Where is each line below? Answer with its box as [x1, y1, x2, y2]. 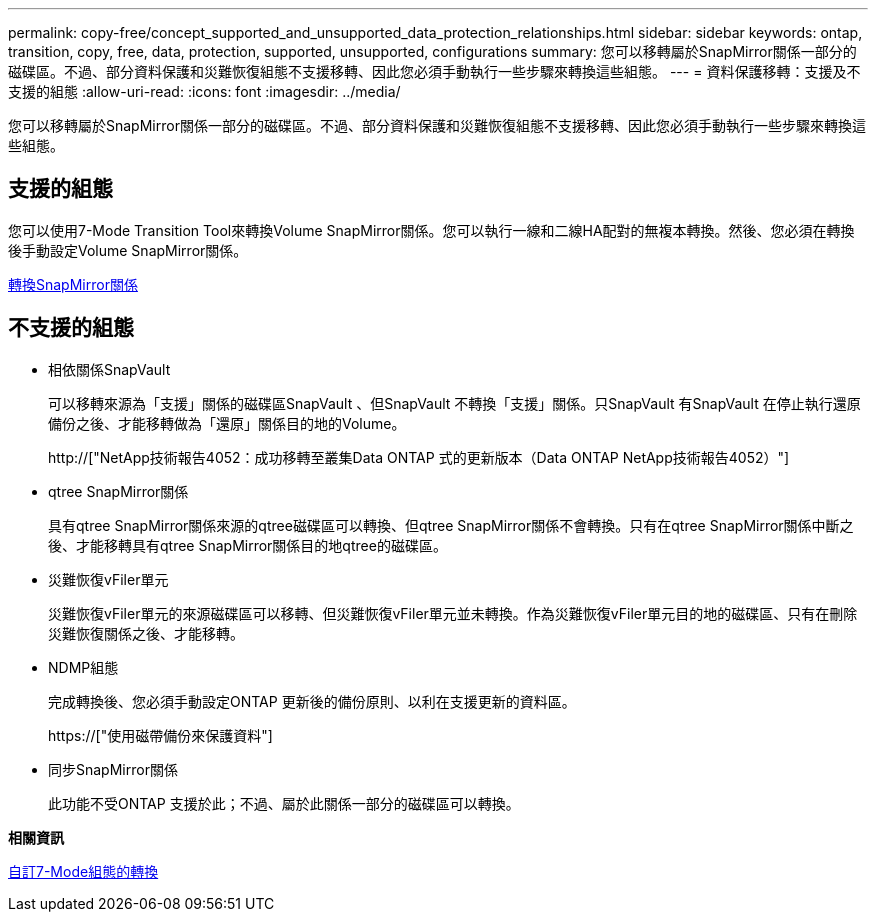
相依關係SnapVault [48, 360, 171, 378]
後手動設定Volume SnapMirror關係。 [8, 241, 248, 259]
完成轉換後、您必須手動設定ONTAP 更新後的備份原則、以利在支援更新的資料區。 [48, 692, 576, 710]
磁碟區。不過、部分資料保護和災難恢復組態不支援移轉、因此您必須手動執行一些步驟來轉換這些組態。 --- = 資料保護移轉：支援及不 [8, 63, 861, 80]
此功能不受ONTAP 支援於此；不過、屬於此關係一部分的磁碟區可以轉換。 [48, 794, 520, 812]
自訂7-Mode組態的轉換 [8, 862, 159, 880]
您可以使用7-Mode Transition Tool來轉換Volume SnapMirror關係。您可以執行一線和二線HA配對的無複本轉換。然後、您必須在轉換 [8, 221, 855, 239]
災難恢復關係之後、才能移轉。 [48, 624, 244, 642]
